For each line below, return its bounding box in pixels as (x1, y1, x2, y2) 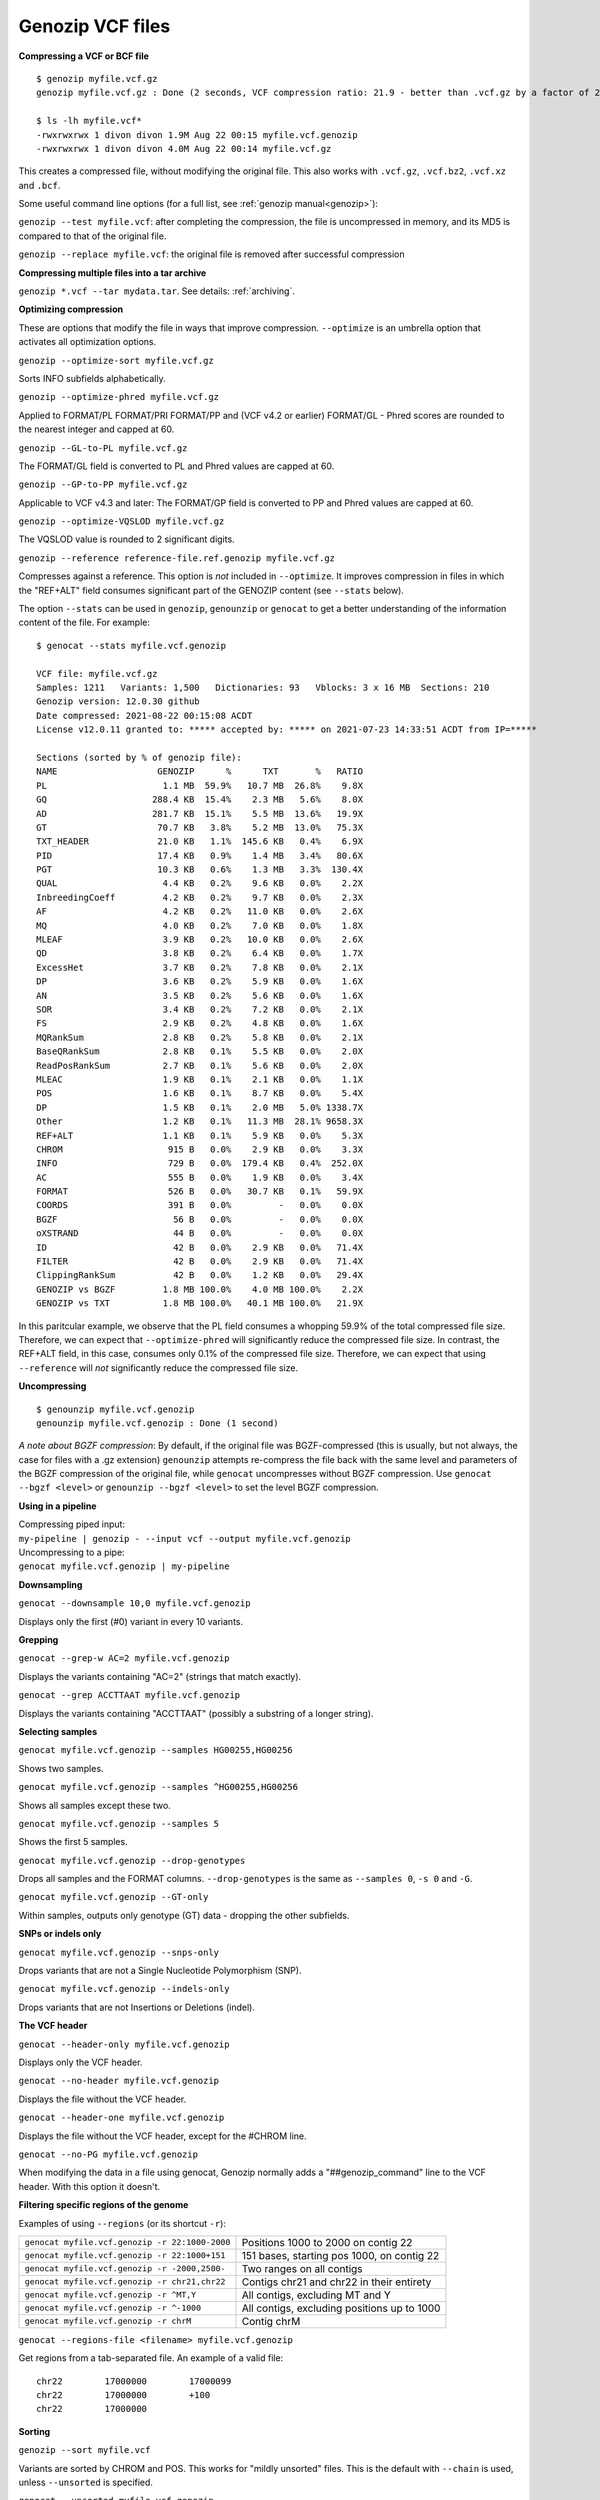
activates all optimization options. (18, 336, 157, 348)
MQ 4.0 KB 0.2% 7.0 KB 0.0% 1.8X (36, 920, 364, 931)
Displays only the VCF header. (18, 2056, 143, 2068)
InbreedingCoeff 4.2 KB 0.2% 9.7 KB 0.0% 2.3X (36, 891, 364, 903)
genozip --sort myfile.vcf (18, 2445, 151, 2456)
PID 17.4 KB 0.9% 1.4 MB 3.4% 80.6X (36, 850, 364, 861)
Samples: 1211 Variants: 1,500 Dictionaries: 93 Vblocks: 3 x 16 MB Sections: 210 (36, 682, 490, 693)
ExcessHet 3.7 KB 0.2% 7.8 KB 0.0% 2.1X (36, 961, 364, 973)
